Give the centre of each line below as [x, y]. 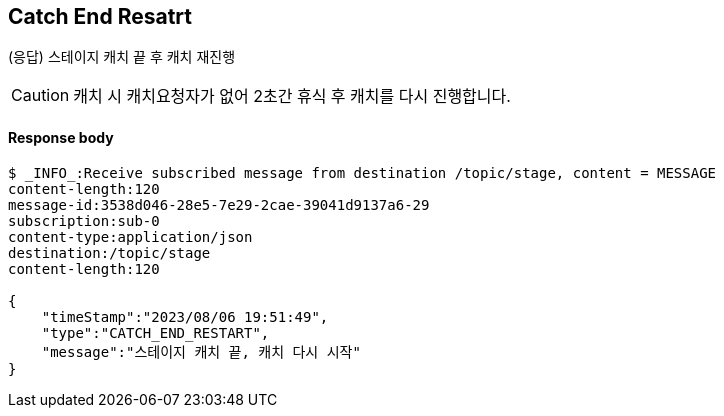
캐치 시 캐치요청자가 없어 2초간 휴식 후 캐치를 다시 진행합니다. [292, 96]
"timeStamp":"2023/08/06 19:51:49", [185, 316]
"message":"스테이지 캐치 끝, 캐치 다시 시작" [201, 351]
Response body [61, 138]
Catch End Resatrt [100, 16]
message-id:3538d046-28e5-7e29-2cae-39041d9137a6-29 [219, 204]
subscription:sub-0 [84, 220]
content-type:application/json [130, 236]
